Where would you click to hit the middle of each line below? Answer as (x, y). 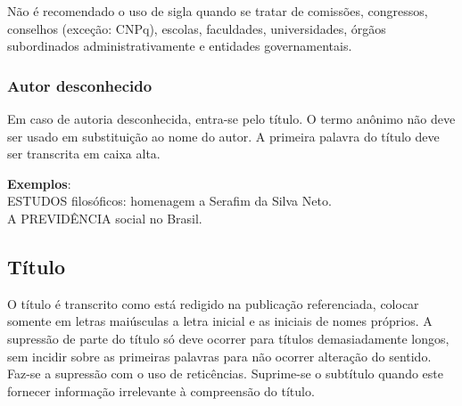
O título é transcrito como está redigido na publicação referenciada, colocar (213, 303)
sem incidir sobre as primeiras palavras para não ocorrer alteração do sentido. (219, 356)
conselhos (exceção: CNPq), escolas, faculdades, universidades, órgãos (197, 28)
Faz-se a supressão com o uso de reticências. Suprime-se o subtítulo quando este (225, 374)
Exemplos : (39, 183)
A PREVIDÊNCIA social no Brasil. (105, 218)
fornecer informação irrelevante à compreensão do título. (161, 390)
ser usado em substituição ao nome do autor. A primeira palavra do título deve (223, 136)
